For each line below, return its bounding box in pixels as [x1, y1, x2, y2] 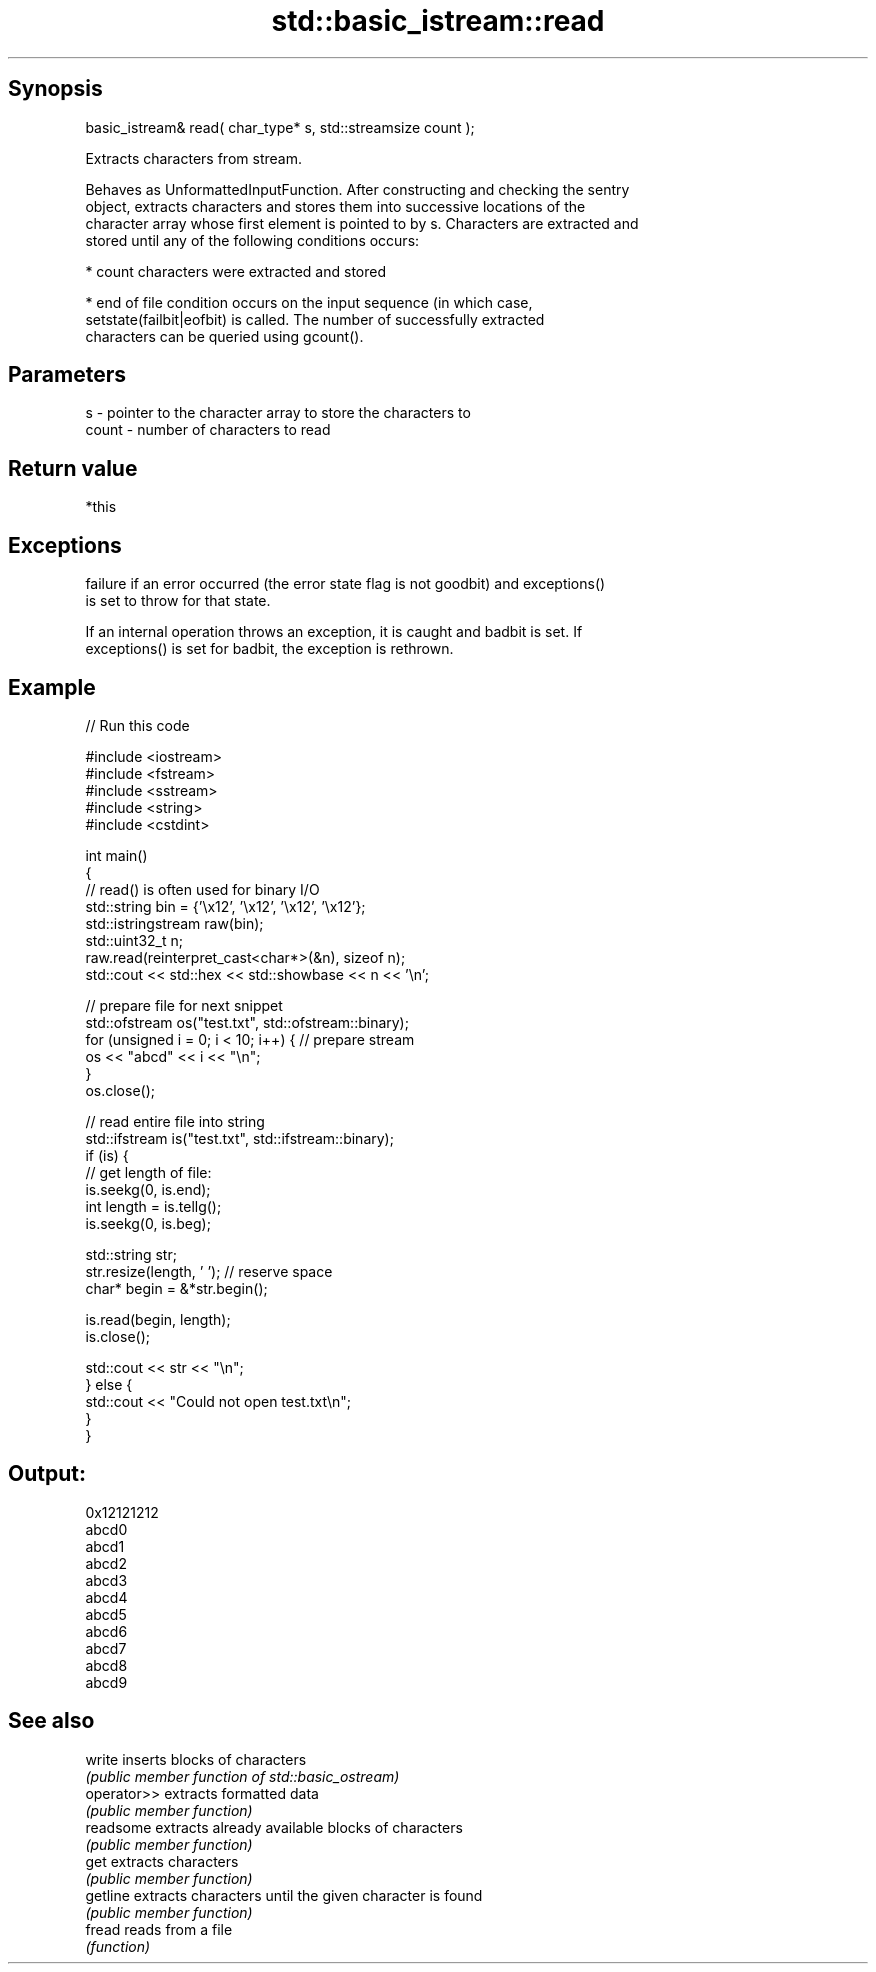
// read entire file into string [85, 1112, 265, 1130]
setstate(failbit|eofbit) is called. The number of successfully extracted [85, 310, 545, 328]
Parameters [8, 362, 126, 388]
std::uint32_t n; [85, 931, 183, 949]
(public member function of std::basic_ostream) [85, 1767, 400, 1785]
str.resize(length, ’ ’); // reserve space [85, 1262, 333, 1280]
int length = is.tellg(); [85, 1197, 222, 1215]
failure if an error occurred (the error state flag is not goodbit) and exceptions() [85, 575, 606, 593]
